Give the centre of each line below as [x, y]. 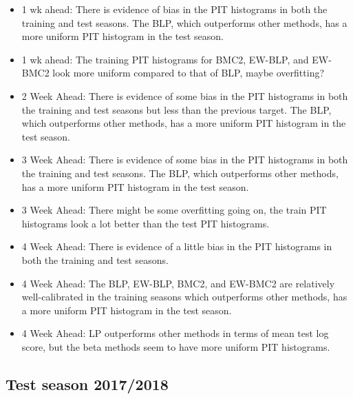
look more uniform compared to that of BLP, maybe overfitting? [189, 73]
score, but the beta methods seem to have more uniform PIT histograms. [176, 346]
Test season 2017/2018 [87, 383]
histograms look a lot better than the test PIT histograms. [146, 223]
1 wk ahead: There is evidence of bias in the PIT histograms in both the [174, 9]
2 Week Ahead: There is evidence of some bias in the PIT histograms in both [185, 95]
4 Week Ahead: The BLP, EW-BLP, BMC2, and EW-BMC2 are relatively [178, 283]
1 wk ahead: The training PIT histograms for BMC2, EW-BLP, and [165, 59]
